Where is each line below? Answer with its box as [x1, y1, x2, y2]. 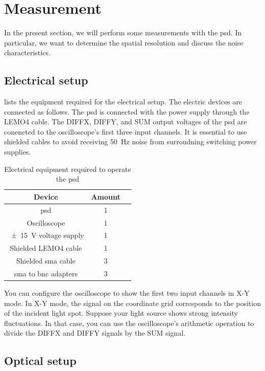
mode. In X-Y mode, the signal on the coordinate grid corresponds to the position [4, 297, 261, 308]
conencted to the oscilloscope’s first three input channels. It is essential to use [4, 126, 247, 137]
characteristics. [4, 47, 51, 58]
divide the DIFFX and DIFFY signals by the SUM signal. [4, 328, 185, 338]
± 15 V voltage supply [11, 230, 84, 241]
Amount [91, 191, 121, 202]
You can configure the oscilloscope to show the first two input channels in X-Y [4, 288, 250, 298]
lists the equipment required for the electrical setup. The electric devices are [4, 96, 242, 107]
